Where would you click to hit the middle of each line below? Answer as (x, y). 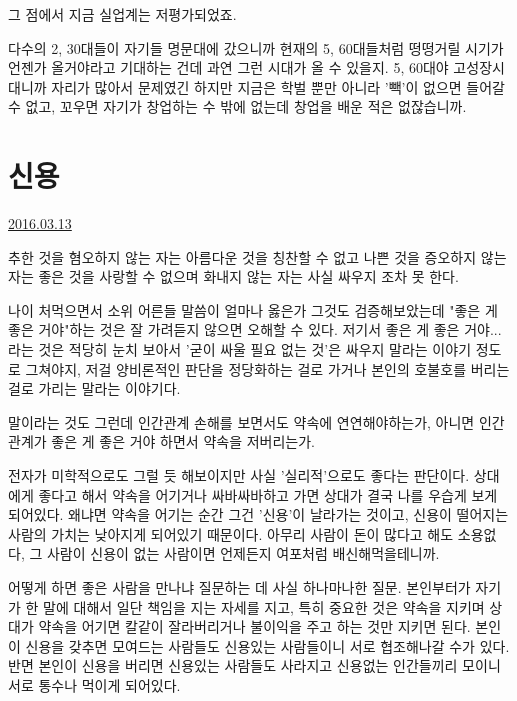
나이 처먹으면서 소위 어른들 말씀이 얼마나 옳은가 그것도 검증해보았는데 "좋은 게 (253, 309)
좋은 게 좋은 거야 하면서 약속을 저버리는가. (183, 441)
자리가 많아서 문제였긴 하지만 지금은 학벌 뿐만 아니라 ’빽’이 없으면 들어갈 (278, 86)
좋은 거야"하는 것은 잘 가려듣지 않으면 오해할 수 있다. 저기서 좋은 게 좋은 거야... (255, 329)
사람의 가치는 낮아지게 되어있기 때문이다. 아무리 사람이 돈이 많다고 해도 (231, 533)
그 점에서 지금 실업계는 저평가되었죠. (122, 14)
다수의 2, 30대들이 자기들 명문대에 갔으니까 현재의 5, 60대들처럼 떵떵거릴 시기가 (256, 47)
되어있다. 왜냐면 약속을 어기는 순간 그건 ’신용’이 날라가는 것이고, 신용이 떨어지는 (258, 514)
